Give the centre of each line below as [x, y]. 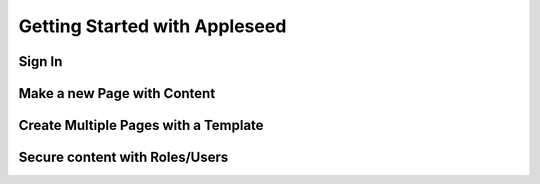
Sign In [40, 61]
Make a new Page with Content [117, 93]
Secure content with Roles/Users [123, 157]
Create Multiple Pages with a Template [141, 125]
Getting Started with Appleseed [152, 26]
